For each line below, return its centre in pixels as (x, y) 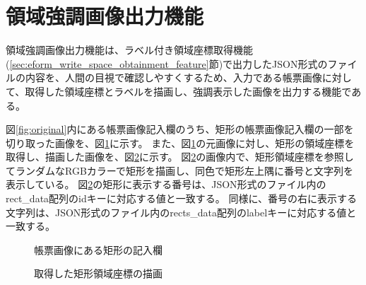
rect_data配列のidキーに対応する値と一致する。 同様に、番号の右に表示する (182, 198)
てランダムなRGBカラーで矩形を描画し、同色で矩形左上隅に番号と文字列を (179, 170)
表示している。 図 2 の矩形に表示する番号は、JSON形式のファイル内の (166, 184)
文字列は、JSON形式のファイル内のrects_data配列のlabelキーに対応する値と (181, 212)
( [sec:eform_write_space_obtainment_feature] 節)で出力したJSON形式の (167, 63)
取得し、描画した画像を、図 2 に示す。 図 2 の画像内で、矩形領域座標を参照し (180, 157)
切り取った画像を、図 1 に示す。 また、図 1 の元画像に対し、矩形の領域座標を (180, 142)
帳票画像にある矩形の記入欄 (98, 249)
